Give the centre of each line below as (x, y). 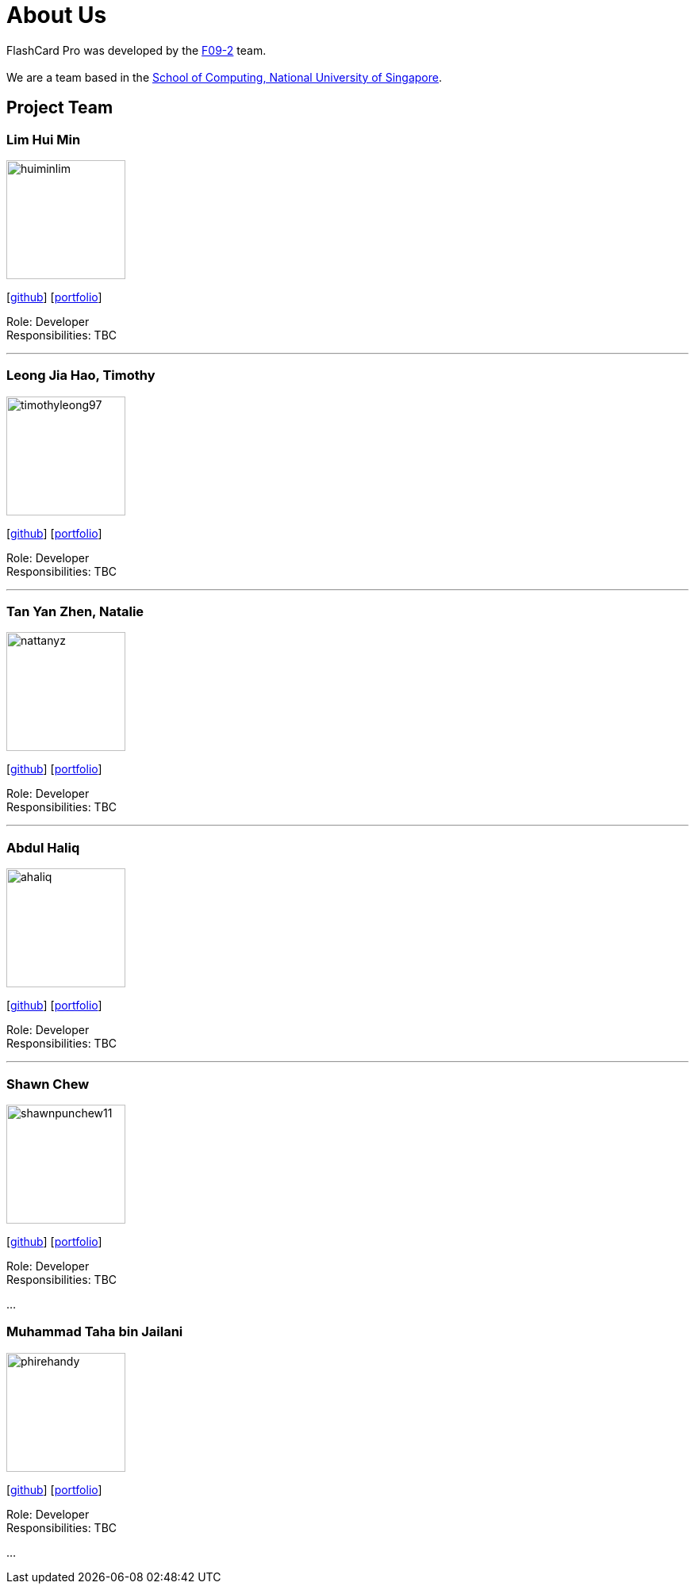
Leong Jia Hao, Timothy (81, 375)
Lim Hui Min (44, 139)
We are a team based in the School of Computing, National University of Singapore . (225, 77)
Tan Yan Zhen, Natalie (75, 612)
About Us (57, 15)
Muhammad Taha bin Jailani (95, 1332)
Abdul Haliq (43, 847)
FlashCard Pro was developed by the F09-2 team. (136, 50)
